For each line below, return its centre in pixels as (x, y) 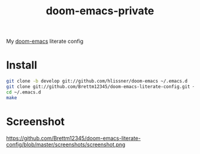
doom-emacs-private (100, 11)
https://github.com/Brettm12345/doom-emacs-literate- (74, 138)
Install (22, 65)
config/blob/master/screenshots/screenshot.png (66, 144)
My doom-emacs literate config (45, 41)
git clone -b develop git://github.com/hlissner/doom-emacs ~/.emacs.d (97, 81)
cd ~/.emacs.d (24, 92)
